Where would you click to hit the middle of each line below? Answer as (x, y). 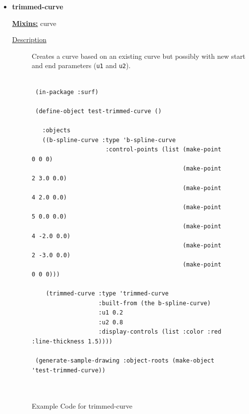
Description (29, 39)
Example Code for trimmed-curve (82, 405)
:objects (56, 130)
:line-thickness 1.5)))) (72, 342)
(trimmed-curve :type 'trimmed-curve (107, 294)
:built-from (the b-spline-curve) (154, 303)
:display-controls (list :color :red (160, 332)
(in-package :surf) (67, 92)
